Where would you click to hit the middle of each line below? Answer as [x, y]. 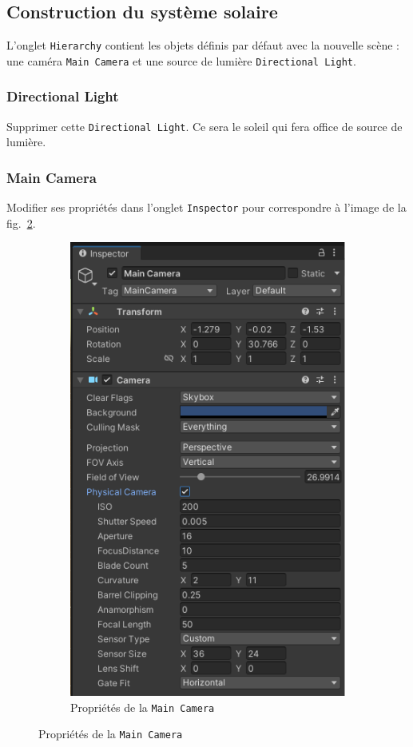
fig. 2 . [21, 223]
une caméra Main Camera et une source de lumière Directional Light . [181, 60]
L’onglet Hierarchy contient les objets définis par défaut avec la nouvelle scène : [203, 45]
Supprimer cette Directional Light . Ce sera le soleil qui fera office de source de [205, 126]
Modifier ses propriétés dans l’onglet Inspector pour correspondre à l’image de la [206, 207]
